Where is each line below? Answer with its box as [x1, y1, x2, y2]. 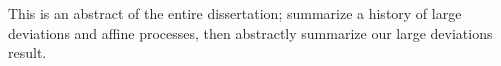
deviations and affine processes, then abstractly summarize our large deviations [8, 22, 493, 43]
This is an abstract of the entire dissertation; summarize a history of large [8, 3, 462, 23]
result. [8, 42, 47, 63]
